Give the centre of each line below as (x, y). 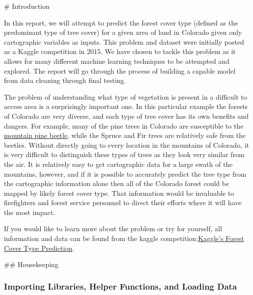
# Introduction (27, 6)
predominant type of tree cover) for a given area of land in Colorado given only (123, 32)
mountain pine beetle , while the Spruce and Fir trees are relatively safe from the (125, 135)
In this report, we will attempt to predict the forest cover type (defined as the (121, 22)
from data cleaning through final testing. (65, 80)
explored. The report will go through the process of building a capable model (120, 70)
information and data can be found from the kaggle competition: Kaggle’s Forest (124, 238)
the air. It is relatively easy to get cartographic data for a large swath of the (118, 164)
